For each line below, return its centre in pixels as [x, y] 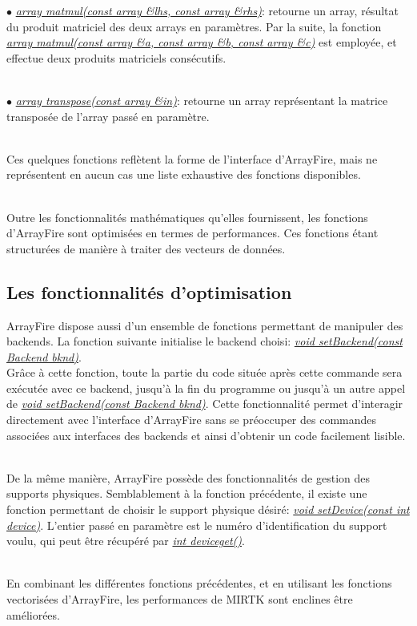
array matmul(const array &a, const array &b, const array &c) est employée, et [202, 42]
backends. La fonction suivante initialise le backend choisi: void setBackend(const [204, 341]
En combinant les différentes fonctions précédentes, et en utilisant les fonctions [199, 583]
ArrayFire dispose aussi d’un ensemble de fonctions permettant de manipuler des [205, 325]
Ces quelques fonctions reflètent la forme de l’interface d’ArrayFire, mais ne [192, 158]
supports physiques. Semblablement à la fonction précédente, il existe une [187, 493]
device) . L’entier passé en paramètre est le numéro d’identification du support [197, 525]
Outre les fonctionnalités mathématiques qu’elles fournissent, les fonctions [187, 217]
